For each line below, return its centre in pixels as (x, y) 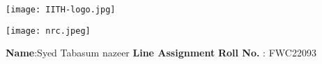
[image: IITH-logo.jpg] (61, 10)
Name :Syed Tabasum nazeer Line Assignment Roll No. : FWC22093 (161, 53)
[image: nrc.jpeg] (48, 31)
